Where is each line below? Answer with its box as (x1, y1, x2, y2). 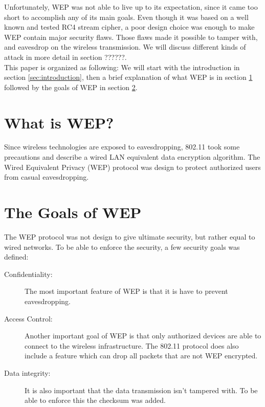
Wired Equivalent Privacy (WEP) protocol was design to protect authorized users (4, 161, 261, 172)
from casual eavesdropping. (4, 172, 89, 182)
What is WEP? (4, 112, 114, 133)
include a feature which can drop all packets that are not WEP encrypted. (25, 350, 258, 361)
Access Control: (4, 313, 53, 324)
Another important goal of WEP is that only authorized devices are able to (25, 330, 261, 341)
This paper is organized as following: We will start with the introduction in (4, 61, 240, 72)
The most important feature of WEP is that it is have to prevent (25, 286, 228, 296)
